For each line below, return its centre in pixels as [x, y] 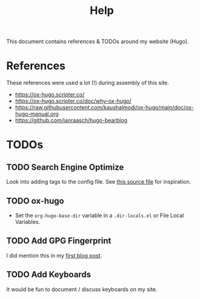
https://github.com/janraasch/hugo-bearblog [71, 120]
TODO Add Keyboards [49, 274]
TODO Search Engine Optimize [65, 167]
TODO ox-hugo [35, 201]
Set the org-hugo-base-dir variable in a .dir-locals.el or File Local [99, 215]
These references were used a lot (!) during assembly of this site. [88, 83]
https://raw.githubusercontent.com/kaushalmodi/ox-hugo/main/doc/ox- [104, 107]
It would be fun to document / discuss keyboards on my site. [82, 289]
